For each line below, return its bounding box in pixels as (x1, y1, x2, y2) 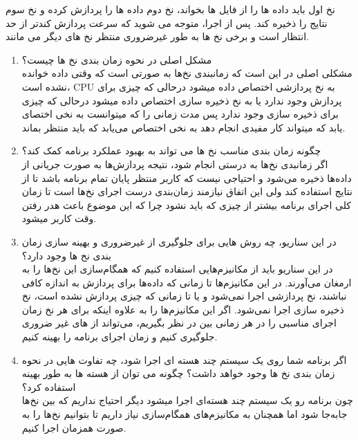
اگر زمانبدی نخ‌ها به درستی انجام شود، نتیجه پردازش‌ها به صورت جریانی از (21, 156, 328, 171)
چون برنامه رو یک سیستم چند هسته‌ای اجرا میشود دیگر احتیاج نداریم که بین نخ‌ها (21, 393, 353, 407)
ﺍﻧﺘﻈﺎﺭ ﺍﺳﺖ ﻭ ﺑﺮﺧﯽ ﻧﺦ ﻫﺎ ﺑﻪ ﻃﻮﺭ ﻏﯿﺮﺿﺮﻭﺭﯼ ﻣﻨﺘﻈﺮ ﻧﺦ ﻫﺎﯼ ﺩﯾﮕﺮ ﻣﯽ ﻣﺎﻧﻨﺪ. (6, 29, 309, 44)
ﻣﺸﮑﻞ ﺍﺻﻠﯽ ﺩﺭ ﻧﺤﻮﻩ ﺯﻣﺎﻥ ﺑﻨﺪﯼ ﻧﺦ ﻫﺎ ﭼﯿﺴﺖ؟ (21, 52, 212, 66)
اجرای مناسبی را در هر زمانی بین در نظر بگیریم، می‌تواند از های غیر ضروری (21, 315, 337, 330)
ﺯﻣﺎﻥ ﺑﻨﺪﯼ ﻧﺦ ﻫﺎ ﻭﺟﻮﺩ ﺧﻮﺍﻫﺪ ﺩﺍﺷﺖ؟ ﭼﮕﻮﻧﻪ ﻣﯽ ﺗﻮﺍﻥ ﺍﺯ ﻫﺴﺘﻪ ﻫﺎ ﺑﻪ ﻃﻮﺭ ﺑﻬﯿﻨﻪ (21, 366, 335, 381)
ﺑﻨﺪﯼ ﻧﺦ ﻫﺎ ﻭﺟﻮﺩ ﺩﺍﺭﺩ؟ (21, 248, 111, 262)
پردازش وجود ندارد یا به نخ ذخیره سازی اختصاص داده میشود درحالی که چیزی (21, 93, 342, 107)
